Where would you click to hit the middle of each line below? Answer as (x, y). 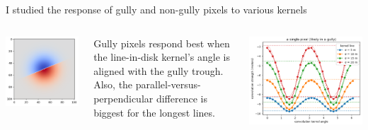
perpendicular (123, 98)
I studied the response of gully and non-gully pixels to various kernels (156, 9)
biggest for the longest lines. (154, 112)
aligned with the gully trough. (159, 70)
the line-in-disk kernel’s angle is (162, 57)
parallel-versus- (168, 84)
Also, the (113, 84)
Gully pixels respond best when (162, 43)
